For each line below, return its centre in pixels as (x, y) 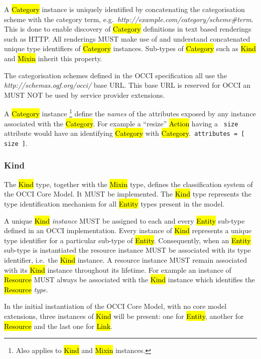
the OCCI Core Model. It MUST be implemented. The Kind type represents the (128, 194)
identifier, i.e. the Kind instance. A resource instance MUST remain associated (125, 259)
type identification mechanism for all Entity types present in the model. (114, 203)
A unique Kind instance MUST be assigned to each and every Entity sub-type (124, 220)
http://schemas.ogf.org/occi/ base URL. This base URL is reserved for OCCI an (127, 85)
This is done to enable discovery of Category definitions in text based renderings (128, 29)
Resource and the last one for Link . (58, 326)
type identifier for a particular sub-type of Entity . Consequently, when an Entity (127, 240)
